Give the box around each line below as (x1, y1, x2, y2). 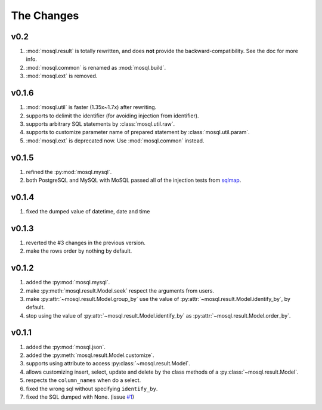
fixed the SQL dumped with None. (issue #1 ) (26, 393, 134, 400)
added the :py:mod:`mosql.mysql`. (26, 279, 110, 286)
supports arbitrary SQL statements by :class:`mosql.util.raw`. (26, 120, 175, 128)
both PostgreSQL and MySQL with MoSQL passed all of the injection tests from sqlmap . (26, 176, 241, 184)
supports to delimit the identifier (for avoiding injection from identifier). (26, 112, 199, 119)
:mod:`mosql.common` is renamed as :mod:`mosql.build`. (26, 64, 166, 71)
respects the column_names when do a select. (26, 377, 141, 384)
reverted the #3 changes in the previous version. (26, 239, 146, 246)
